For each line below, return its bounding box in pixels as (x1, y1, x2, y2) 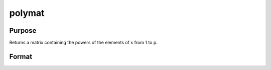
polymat (9, 7, 45, 18)
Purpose (9, 26, 37, 35)
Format (9, 52, 33, 61)
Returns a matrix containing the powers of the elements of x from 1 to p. (9, 40, 158, 46)
